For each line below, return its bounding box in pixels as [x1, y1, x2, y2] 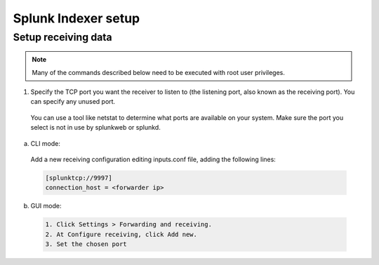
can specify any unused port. [30, 97, 116, 106]
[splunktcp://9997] [45, 174, 112, 182]
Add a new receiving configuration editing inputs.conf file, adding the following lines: [30, 155, 277, 163]
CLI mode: [30, 139, 61, 147]
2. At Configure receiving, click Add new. [45, 230, 198, 238]
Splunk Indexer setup [13, 11, 140, 26]
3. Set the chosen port [45, 240, 128, 248]
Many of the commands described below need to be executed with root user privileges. [32, 68, 286, 76]
